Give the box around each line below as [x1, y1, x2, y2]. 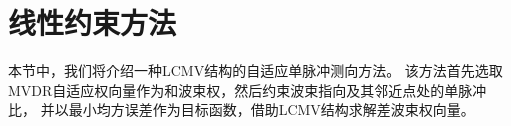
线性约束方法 [8, 2, 177, 43]
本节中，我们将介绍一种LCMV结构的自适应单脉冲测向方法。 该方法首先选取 [8, 60, 503, 81]
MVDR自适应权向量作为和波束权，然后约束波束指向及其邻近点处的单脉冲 [8, 79, 487, 100]
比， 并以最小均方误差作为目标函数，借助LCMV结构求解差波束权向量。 [8, 99, 475, 120]
